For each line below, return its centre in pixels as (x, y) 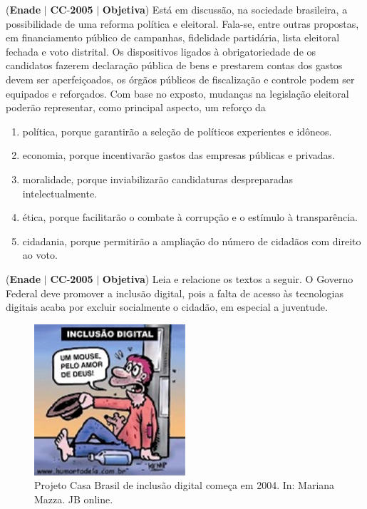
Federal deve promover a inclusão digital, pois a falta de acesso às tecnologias (175, 293)
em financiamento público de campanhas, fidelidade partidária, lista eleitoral (173, 37)
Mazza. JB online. (74, 499)
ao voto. (40, 255)
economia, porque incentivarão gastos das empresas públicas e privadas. (179, 155)
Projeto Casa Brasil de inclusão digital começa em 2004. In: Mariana (185, 485)
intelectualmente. (60, 193)
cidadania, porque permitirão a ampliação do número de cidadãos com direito (192, 241)
